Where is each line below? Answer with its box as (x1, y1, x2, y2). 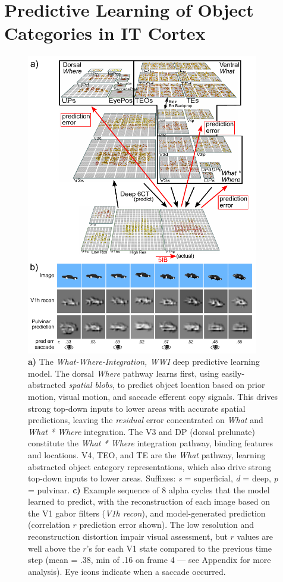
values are (237, 530, 273, 543)
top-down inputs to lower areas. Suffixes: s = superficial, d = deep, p (28, 472, 278, 484)
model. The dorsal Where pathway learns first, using (28, 367, 219, 379)
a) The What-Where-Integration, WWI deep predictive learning (28, 355, 260, 368)
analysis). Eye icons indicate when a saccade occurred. (28, 565, 226, 577)
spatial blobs (68, 378, 112, 391)
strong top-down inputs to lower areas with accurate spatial (28, 402, 246, 414)
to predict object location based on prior (117, 378, 265, 391)
